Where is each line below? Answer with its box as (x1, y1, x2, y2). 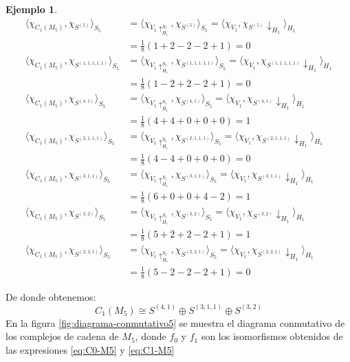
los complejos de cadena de (6, 329, 119, 343)
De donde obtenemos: (6, 289, 96, 304)
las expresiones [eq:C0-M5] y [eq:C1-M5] (6, 342, 175, 356)
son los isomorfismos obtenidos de (201, 329, 343, 343)
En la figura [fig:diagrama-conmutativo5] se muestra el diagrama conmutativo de (6, 315, 345, 330)
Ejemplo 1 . (6, 2, 58, 16)
